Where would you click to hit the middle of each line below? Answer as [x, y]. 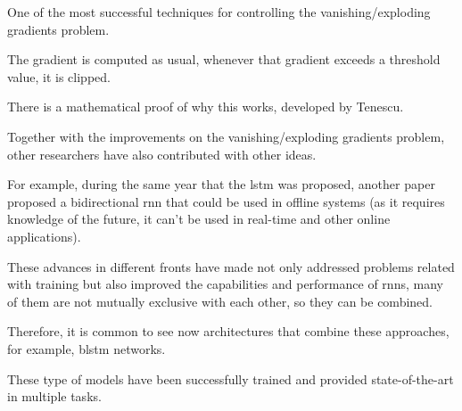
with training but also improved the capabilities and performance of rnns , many [225, 284]
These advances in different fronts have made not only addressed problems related [231, 266]
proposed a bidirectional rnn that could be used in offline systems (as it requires [226, 201]
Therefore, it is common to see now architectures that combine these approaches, [228, 331]
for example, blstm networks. [87, 348]
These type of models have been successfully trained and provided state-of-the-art [231, 378]
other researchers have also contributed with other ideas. [162, 154]
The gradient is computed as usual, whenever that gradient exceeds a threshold [224, 59]
